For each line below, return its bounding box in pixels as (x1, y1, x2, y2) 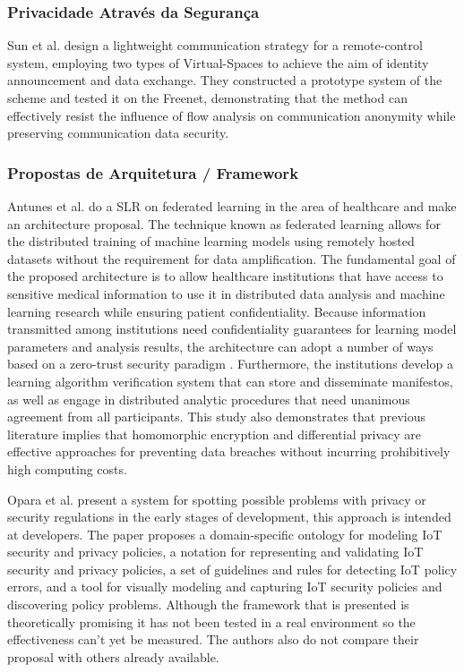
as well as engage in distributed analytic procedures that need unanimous (7, 389, 410, 408)
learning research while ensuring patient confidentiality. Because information (7, 302, 426, 320)
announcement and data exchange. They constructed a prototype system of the (7, 71, 443, 89)
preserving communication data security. (7, 123, 229, 142)
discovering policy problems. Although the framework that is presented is (7, 595, 409, 614)
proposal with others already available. (7, 647, 219, 666)
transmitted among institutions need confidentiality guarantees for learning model (7, 319, 457, 338)
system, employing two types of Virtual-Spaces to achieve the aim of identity (7, 53, 429, 72)
